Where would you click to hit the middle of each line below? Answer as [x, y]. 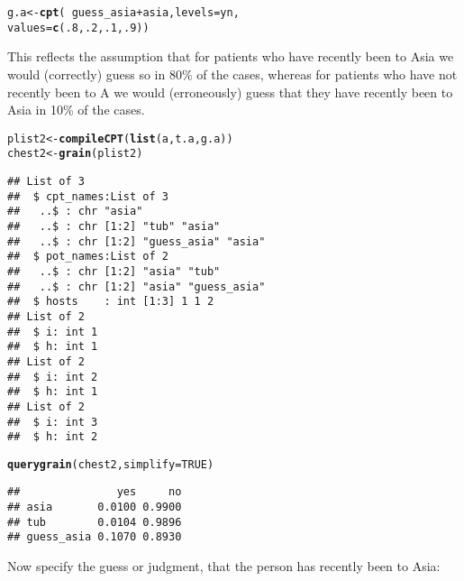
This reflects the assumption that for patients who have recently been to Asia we [231, 56]
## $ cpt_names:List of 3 [88, 196]
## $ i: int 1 [53, 332]
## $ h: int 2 [53, 437]
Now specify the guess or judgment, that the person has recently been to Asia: [224, 566]
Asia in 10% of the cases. [76, 110]
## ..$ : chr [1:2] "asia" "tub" [114, 271]
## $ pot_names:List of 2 [88, 257]
